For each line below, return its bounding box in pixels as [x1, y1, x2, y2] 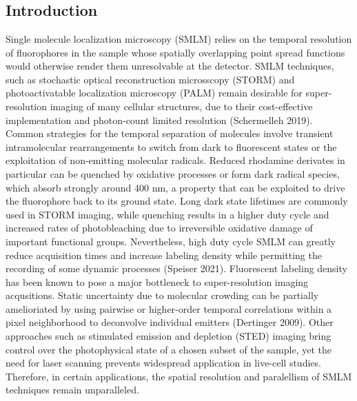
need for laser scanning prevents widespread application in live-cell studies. [6, 356, 321, 370]
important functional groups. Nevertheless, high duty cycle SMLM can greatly [6, 234, 336, 248]
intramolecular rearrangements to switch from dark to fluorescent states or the [6, 139, 337, 154]
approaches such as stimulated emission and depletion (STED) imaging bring [6, 329, 331, 343]
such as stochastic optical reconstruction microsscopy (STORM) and [6, 72, 295, 86]
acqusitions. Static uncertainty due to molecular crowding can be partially [6, 288, 319, 302]
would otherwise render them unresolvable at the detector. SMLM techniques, [6, 59, 334, 73]
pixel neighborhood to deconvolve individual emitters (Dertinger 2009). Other [6, 315, 334, 329]
